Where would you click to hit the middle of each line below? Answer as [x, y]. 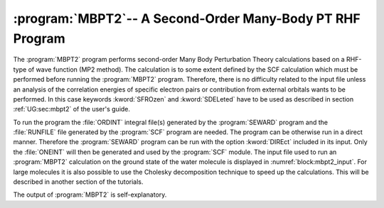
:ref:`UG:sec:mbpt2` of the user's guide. [72, 109]
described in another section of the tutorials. [78, 182]
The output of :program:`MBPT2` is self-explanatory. [90, 195]
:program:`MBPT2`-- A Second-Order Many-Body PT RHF [187, 18]
